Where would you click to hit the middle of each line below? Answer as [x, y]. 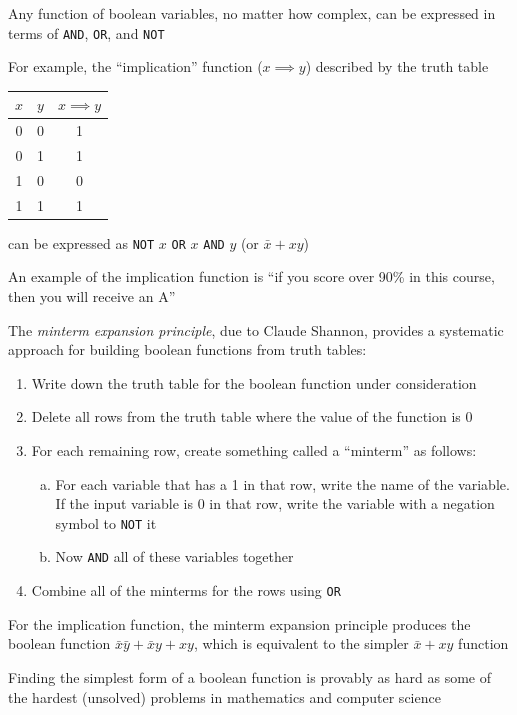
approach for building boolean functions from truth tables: [187, 349]
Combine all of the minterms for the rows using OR [186, 590]
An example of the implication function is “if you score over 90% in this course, [251, 276]
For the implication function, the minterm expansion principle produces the [239, 623]
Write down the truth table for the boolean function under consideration [254, 382]
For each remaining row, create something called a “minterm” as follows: [254, 450]
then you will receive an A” [92, 296]
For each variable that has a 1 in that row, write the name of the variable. [282, 483]
